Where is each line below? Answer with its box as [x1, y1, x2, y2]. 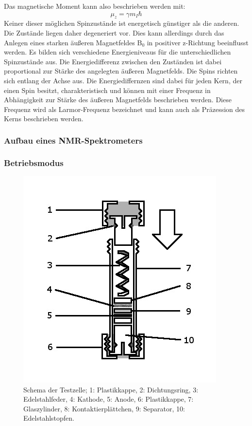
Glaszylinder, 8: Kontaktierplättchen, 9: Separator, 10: [23, 403, 185, 413]
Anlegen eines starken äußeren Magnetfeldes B [4, 37, 142, 47]
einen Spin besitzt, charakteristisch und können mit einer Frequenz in [4, 85, 211, 95]
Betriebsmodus [4, 156, 64, 168]
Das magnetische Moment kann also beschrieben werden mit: [4, 1, 185, 11]
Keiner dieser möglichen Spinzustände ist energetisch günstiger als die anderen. [4, 18, 239, 28]
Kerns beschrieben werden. [4, 113, 84, 124]
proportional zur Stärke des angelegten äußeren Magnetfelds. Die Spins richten [4, 66, 238, 76]
